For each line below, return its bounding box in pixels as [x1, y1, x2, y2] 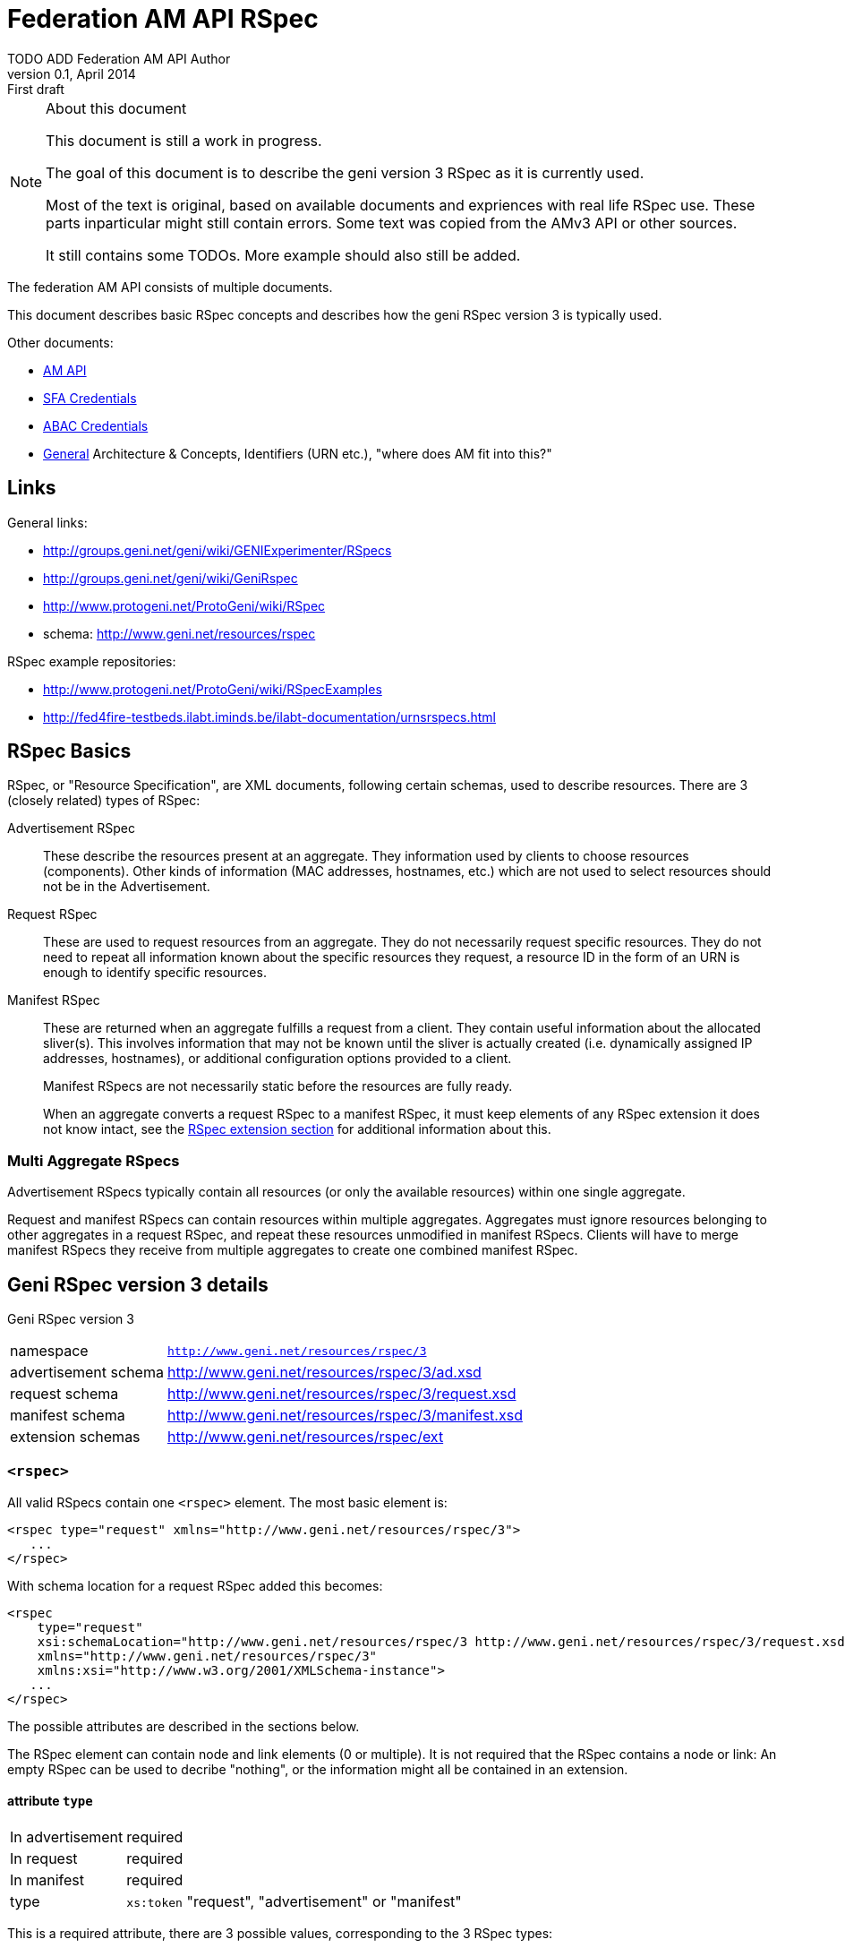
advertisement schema [10, 1363, 164, 1382]
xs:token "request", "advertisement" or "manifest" [126, 1892, 462, 1910]
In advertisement [10, 1828, 124, 1846]
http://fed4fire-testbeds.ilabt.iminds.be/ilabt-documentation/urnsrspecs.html [43, 708, 496, 725]
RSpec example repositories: [7, 653, 176, 669]
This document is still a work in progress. [46, 131, 322, 150]
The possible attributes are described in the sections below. [7, 1718, 360, 1734]
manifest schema [10, 1406, 125, 1425]
